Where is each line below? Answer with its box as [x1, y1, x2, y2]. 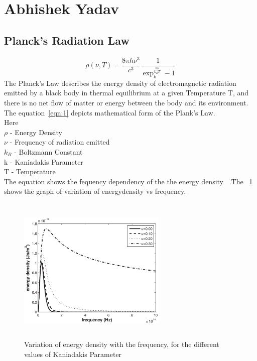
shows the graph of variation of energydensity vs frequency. [4, 186, 186, 196]
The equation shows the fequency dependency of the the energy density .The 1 [4, 176, 253, 186]
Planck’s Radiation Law [4, 32, 130, 48]
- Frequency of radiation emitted [10, 137, 110, 147]
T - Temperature [4, 166, 56, 177]
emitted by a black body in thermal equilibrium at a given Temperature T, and [4, 87, 249, 98]
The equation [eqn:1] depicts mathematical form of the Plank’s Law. [4, 107, 215, 117]
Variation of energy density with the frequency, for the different [24, 339, 219, 349]
